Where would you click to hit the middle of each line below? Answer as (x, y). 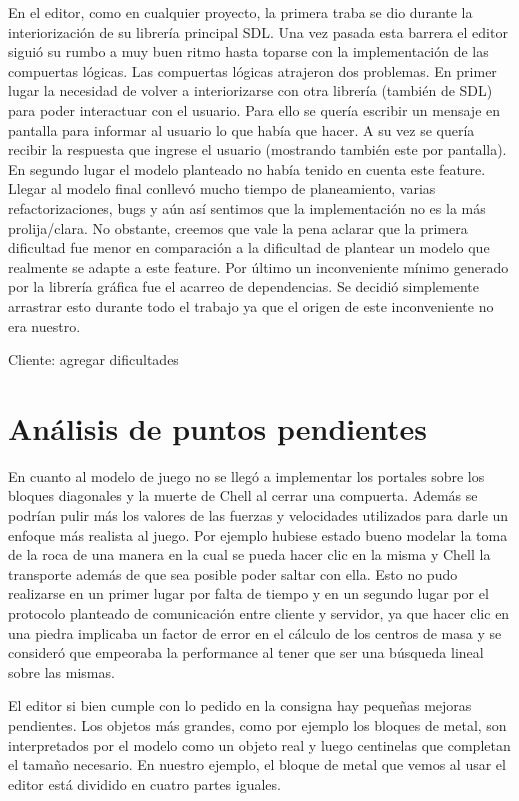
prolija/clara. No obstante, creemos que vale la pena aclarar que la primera (238, 227)
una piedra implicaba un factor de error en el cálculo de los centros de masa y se (255, 632)
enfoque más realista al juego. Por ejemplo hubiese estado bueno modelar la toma (258, 534)
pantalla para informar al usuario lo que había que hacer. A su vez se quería (241, 129)
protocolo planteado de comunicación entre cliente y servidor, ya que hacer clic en (259, 612)
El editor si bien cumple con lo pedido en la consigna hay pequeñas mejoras (240, 705)
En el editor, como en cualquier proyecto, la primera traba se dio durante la (240, 12)
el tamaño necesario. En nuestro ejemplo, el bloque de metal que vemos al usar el (257, 764)
